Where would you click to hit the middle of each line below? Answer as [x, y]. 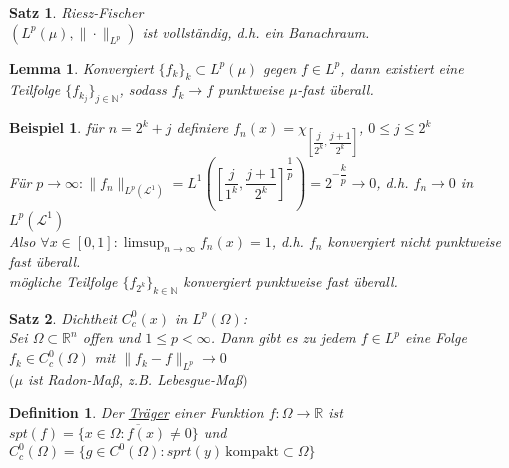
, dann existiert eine [402, 67]
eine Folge [436, 337]
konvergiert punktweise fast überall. [290, 281]
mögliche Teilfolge [63, 281]
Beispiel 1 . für [56, 127]
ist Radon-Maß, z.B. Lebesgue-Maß [135, 378]
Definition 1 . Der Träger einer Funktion [136, 412]
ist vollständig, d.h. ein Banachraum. [256, 31]
